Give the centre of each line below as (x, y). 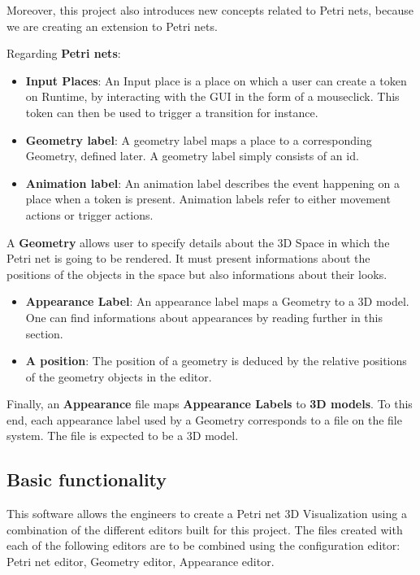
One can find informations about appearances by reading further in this (204, 317)
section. (44, 333)
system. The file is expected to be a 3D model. (123, 436)
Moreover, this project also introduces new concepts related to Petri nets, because (210, 10)
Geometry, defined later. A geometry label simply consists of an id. (192, 156)
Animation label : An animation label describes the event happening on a (212, 183)
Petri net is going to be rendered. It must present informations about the (188, 258)
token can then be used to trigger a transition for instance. (172, 112)
